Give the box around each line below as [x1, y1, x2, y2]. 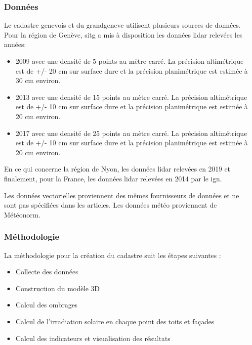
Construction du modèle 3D [15, 283, 100, 293]
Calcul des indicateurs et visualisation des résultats [15, 333, 170, 343]
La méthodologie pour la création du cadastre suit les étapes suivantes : [4, 250, 221, 260]
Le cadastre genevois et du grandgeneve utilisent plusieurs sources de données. [4, 20, 241, 30]
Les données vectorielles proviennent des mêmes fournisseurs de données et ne [4, 190, 239, 200]
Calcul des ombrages [15, 300, 78, 310]
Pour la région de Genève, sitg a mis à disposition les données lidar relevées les [4, 29, 243, 40]
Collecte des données [15, 266, 78, 277]
